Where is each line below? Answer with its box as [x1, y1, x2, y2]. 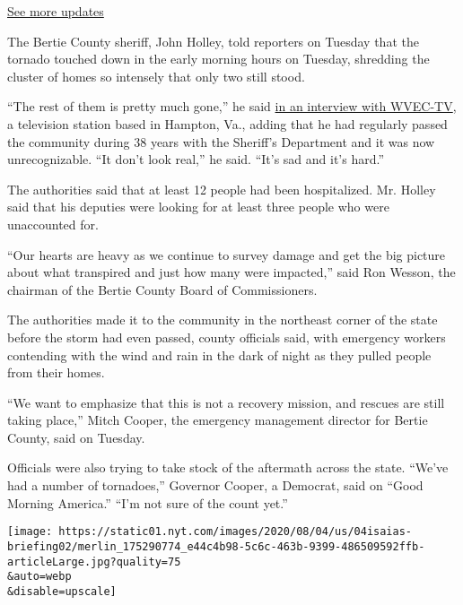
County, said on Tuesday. [7, 428, 145, 446]
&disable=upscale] [7, 584, 117, 598]
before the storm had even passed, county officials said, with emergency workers [7, 327, 446, 346]
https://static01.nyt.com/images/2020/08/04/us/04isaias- [58, 525, 413, 539]
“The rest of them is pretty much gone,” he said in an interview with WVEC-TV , [7, 97, 457, 116]
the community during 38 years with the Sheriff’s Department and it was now [7, 132, 435, 151]
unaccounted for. [7, 214, 99, 233]
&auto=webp [7, 570, 72, 583]
